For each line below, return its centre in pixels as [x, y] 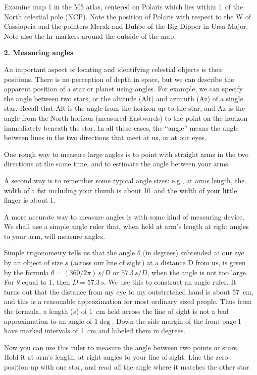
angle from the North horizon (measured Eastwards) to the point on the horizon [126, 117]
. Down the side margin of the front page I [177, 321]
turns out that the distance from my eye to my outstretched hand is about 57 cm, [129, 291]
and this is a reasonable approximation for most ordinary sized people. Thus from [128, 301]
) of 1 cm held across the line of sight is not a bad [152, 311]
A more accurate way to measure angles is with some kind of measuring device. [124, 216]
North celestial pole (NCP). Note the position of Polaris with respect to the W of [128, 16]
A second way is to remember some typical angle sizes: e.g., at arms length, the [124, 180]
